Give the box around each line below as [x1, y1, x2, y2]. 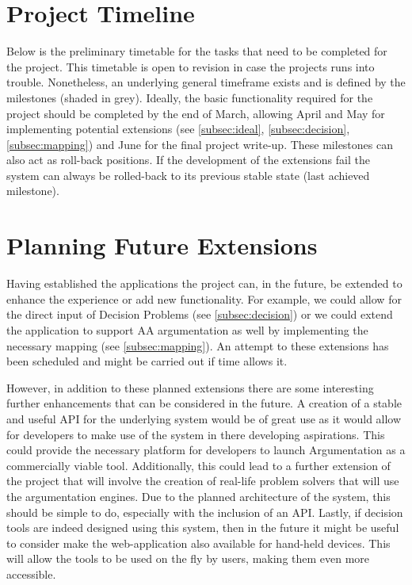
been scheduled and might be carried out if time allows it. [6, 353, 288, 369]
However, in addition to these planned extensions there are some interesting [6, 379, 374, 396]
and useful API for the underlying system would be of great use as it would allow [6, 410, 402, 426]
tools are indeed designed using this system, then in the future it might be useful [6, 519, 399, 536]
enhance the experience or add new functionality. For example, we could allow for [6, 290, 402, 307]
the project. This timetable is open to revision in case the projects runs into [6, 58, 375, 75]
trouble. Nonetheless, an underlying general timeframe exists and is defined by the [6, 74, 406, 90]
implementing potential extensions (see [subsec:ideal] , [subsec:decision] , [6, 120, 350, 137]
